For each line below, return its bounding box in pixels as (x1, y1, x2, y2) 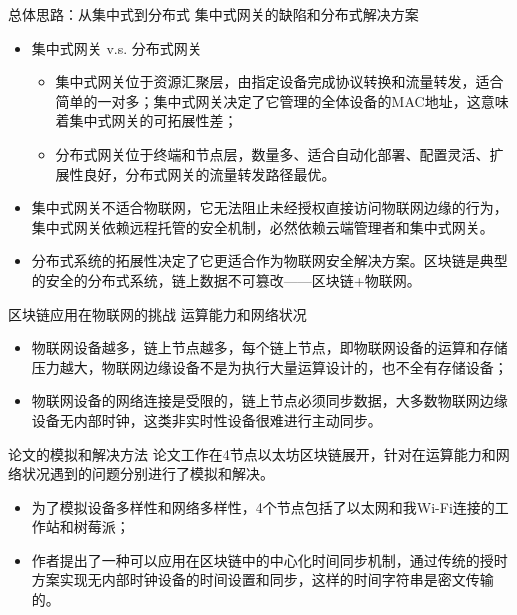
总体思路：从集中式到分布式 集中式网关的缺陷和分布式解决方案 (8, 4, 419, 24)
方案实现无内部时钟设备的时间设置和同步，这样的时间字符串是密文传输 (31, 569, 494, 590)
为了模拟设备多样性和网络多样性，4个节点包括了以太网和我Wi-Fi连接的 (31, 496, 495, 517)
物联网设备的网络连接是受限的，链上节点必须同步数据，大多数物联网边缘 (31, 390, 508, 411)
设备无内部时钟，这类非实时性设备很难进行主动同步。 (31, 409, 382, 430)
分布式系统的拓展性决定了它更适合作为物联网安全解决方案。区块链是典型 (31, 250, 508, 271)
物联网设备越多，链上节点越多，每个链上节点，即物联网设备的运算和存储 (31, 337, 508, 358)
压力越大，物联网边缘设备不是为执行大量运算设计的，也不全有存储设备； (31, 356, 508, 377)
